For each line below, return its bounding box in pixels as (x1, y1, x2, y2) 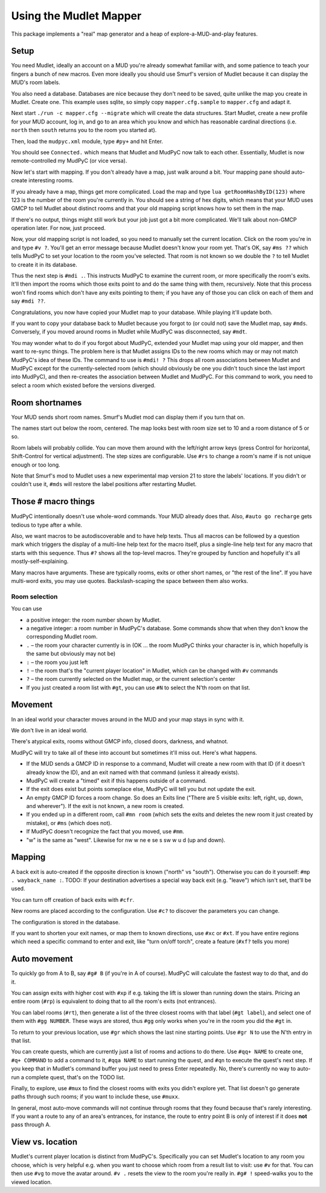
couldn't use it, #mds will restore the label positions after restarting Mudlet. (11, 481, 197, 488)
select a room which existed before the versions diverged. (11, 381, 156, 389)
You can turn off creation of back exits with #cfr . (11, 896, 135, 903)
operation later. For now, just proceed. (11, 225, 106, 232)
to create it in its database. (11, 261, 78, 268)
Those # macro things (11, 496, 95, 507)
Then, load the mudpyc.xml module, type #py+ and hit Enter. (11, 137, 163, 145)
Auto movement (11, 954, 73, 964)
